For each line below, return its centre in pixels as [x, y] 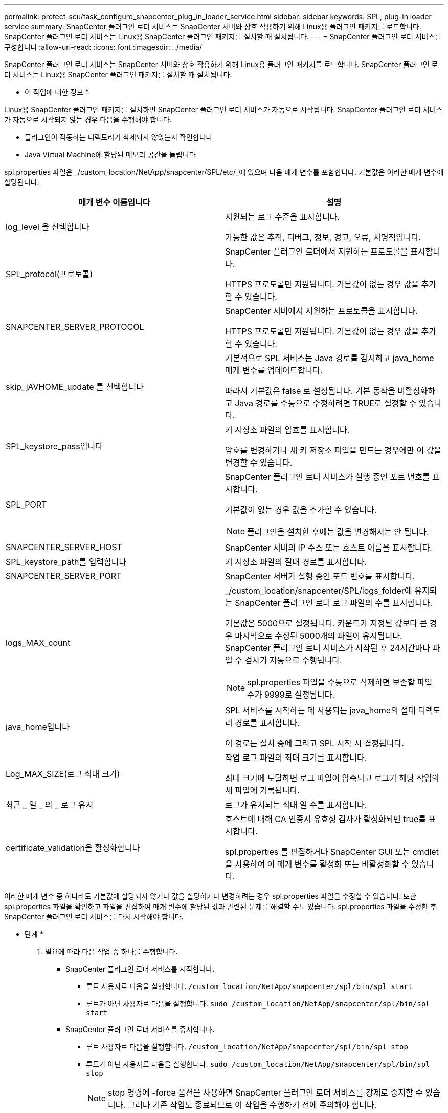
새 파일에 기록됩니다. [263, 790]
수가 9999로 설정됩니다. [291, 695]
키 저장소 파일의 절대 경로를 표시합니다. [296, 562]
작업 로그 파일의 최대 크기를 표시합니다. [296, 758]
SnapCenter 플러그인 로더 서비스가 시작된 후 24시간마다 [328, 648]
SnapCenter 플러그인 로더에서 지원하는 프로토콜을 [317, 251]
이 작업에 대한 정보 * [57, 92]
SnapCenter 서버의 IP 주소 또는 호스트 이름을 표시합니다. [329, 548]
